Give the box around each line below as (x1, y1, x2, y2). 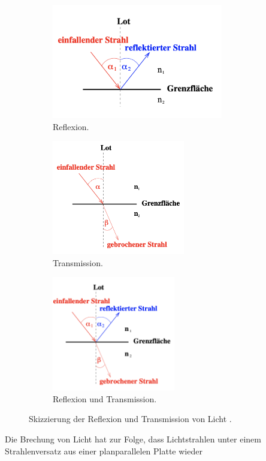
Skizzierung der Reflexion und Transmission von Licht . (29, 412, 232, 425)
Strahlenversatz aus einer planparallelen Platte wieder (5, 444, 202, 457)
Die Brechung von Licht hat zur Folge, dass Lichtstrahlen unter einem (5, 433, 261, 445)
